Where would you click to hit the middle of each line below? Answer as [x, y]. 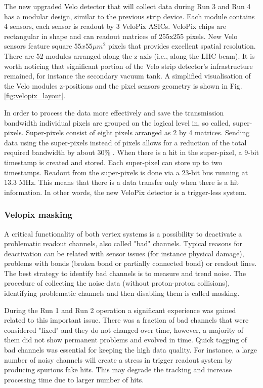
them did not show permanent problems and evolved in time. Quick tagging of [126, 340]
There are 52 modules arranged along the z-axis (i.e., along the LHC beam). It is [129, 55]
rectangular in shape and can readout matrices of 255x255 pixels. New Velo [121, 36]
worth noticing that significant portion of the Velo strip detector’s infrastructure [128, 66]
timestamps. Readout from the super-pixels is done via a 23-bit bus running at [126, 172]
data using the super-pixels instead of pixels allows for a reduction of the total [125, 142]
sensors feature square [38, 46]
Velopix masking [38, 215]
